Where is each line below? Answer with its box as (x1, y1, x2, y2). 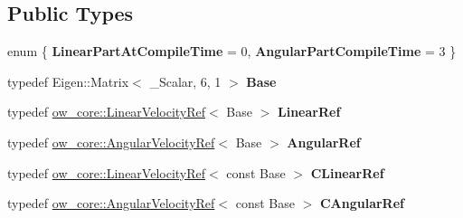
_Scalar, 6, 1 (149, 71, 222, 90)
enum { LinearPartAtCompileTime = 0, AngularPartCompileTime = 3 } (7, 42, 457, 61)
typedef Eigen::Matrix (7, 71, 129, 90)
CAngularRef (319, 194, 404, 213)
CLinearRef (310, 163, 384, 182)
